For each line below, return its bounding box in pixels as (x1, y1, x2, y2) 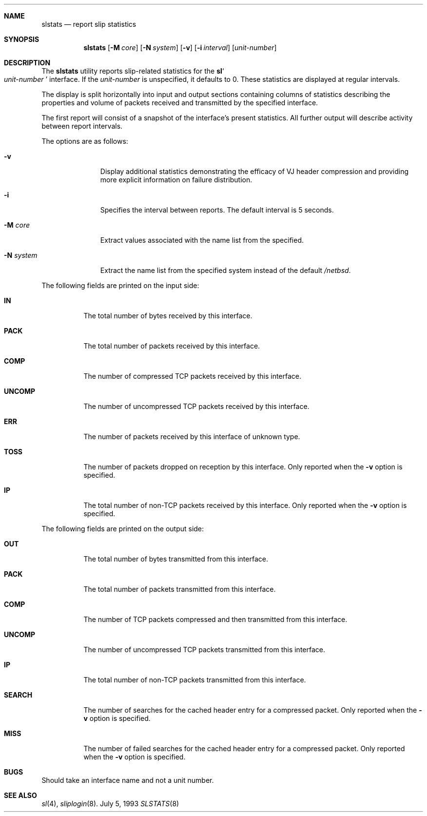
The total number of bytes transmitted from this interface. (83, 555, 268, 563)
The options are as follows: (41, 137, 128, 145)
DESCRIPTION (4, 58, 51, 67)
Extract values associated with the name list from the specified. (100, 236, 304, 244)
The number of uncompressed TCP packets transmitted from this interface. (83, 645, 325, 654)
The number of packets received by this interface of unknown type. (83, 432, 300, 441)
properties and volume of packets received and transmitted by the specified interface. (41, 98, 318, 107)
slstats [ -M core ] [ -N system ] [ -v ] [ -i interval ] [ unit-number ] (83, 43, 277, 52)
